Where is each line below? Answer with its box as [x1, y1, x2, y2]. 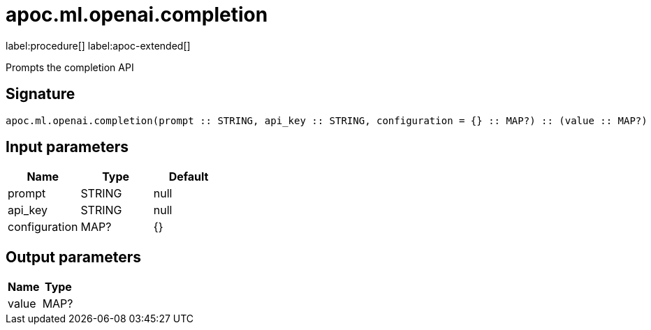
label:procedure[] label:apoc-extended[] [6, 39, 191, 52]
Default [168, 170, 209, 184]
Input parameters [6, 138, 129, 156]
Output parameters [6, 248, 141, 266]
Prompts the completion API [6, 61, 134, 73]
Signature [6, 85, 75, 103]
